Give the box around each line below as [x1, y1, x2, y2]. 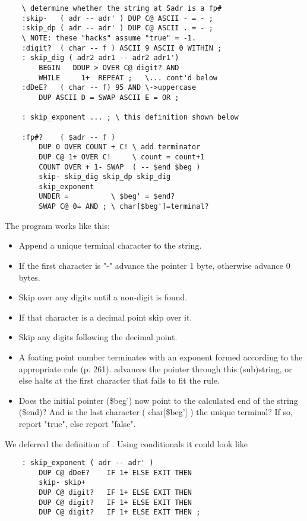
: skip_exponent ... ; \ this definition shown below [21, 113, 239, 122]
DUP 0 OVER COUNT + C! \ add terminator [39, 143, 201, 152]
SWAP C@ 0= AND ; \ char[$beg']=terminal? [39, 202, 209, 211]
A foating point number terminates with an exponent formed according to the [18, 350, 303, 363]
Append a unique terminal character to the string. [18, 239, 202, 252]
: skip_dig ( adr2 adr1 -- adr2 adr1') [21, 54, 179, 62]
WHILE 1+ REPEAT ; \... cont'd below [39, 73, 217, 82]
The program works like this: [5, 219, 110, 231]
